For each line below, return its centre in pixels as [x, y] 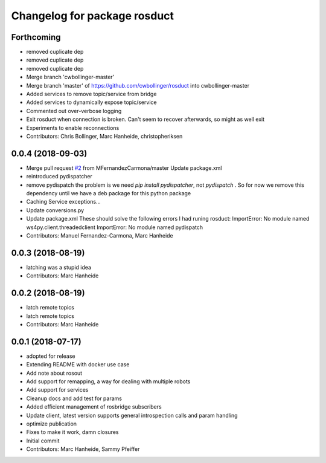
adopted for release [51, 356]
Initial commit [43, 441]
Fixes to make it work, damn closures [72, 432]
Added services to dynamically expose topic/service [91, 102]
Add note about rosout [54, 373]
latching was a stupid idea [59, 267]
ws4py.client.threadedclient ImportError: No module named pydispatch [115, 227]
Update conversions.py [55, 210]
